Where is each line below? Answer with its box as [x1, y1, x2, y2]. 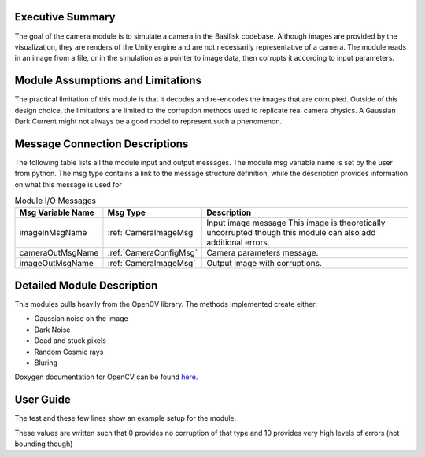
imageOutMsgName [19, 258, 94, 269]
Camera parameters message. [205, 248, 319, 259]
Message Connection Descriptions [14, 137, 189, 150]
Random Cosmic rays [34, 347, 104, 356]
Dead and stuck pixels [34, 336, 106, 345]
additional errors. [205, 237, 270, 248]
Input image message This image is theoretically [205, 217, 386, 228]
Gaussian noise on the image [34, 314, 129, 323]
